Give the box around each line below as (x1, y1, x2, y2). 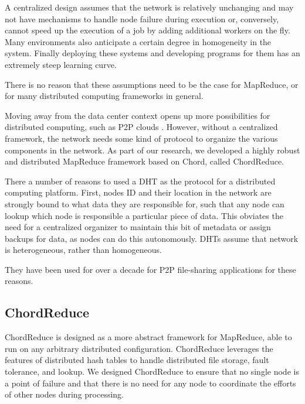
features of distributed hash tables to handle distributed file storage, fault (5, 354, 269, 366)
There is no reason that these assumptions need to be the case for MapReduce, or (5, 78, 299, 90)
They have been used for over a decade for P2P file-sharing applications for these (5, 263, 296, 275)
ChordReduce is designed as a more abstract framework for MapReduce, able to (5, 331, 292, 343)
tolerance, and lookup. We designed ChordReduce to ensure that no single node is (5, 365, 299, 378)
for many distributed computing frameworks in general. (5, 90, 204, 102)
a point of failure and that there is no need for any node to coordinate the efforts (5, 376, 296, 389)
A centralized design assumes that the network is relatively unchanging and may (5, 1, 294, 13)
